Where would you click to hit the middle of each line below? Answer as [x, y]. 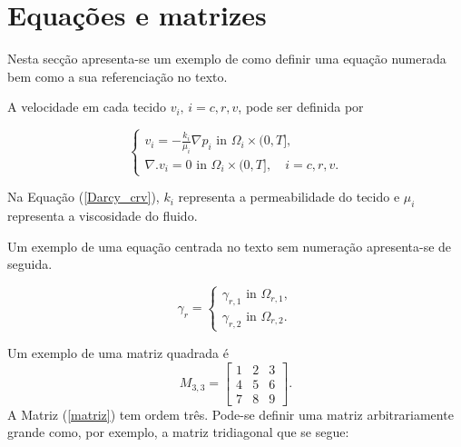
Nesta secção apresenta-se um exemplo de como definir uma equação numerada [227, 59]
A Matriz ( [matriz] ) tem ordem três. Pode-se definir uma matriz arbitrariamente [230, 414]
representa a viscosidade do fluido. [103, 216]
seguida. [30, 264]
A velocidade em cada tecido [87, 107]
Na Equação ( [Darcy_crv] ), [83, 197]
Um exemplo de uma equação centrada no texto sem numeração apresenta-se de [230, 246]
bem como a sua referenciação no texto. [118, 76]
